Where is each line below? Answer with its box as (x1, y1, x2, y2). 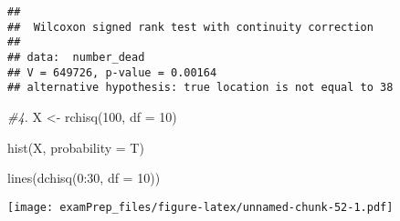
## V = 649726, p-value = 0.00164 (7, 65, 217, 79)
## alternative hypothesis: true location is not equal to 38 (7, 81, 394, 95)
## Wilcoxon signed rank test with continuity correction (7, 20, 374, 34)
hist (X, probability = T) (7, 137, 144, 156)
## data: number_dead (7, 50, 145, 64)
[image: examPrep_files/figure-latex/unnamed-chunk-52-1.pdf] (7, 200, 394, 214)
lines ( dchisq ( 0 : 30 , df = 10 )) (7, 168, 161, 187)
